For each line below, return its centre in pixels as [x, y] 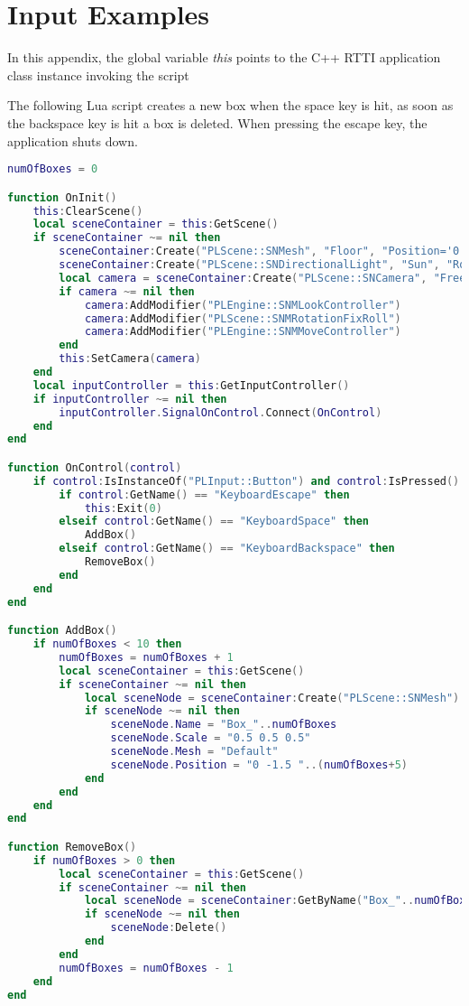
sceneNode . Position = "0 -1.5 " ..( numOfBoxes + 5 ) [259, 764]
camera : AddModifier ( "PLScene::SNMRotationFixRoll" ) [243, 318]
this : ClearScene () [88, 211]
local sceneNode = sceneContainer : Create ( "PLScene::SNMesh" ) [272, 698]
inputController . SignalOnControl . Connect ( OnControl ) [221, 412]
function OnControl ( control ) [95, 467]
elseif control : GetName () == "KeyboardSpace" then [214, 522]
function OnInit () [62, 197]
